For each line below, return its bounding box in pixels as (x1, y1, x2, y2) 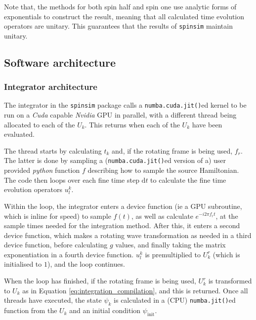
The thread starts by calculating (4, 145, 102, 156)
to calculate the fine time (150, 174, 226, 185)
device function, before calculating (4, 240, 108, 250)
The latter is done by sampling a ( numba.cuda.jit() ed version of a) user (4, 155, 226, 165)
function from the (4, 305, 57, 316)
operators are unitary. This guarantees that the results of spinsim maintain (4, 21, 233, 31)
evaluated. (4, 129, 35, 139)
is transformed (208, 276, 252, 286)
